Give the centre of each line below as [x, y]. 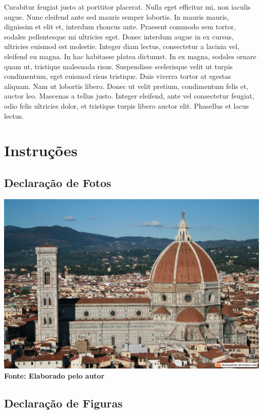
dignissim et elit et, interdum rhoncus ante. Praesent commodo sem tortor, [120, 27]
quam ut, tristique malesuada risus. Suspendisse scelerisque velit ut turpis [119, 66]
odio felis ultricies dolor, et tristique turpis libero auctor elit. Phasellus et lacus [126, 105]
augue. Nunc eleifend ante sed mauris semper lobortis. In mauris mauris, [117, 16]
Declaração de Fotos [58, 182]
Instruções [41, 150]
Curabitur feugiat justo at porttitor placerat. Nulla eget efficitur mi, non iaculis [127, 7]
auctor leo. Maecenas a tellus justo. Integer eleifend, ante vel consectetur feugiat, [129, 96]
